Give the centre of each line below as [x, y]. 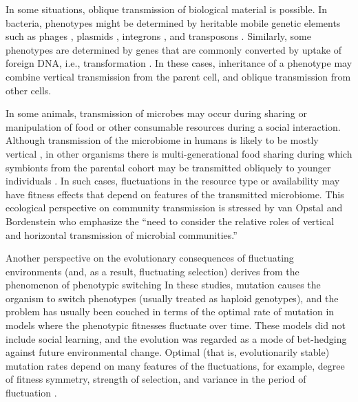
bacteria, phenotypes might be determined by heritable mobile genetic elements [173, 22]
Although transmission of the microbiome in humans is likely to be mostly [162, 140]
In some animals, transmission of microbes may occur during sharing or [156, 113]
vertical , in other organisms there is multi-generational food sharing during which [179, 153]
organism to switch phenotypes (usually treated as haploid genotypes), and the [172, 298]
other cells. [29, 90]
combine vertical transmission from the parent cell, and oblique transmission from [178, 76]
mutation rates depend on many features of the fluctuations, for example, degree [175, 365]
